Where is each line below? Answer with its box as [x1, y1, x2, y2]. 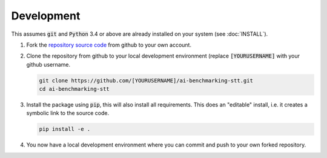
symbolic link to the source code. [26, 110, 109, 117]
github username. [26, 61, 71, 68]
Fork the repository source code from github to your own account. [26, 41, 192, 48]
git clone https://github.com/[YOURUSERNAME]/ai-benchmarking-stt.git [39, 77, 254, 84]
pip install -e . [39, 126, 91, 133]
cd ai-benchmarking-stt [39, 85, 110, 93]
